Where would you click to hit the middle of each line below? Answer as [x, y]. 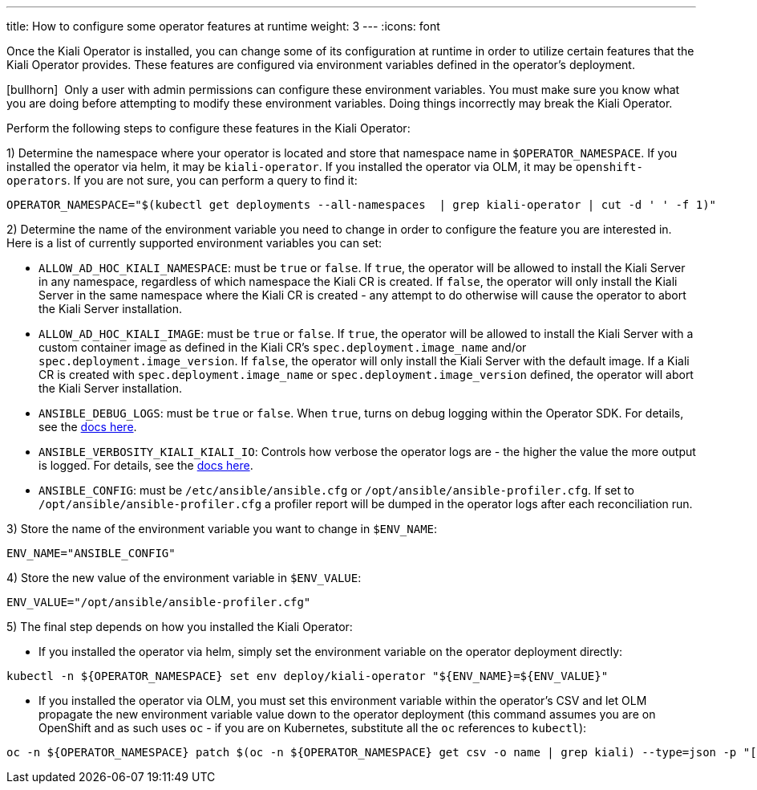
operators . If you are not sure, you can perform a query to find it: [182, 180]
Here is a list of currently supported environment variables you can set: [194, 243]
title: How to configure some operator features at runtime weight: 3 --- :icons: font [223, 26]
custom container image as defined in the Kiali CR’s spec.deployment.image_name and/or [283, 347]
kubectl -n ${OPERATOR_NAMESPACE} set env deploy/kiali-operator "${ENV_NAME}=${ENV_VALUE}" [308, 676]
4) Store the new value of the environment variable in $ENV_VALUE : [184, 578]
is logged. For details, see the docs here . [146, 465]
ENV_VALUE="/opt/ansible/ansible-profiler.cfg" [159, 602]
